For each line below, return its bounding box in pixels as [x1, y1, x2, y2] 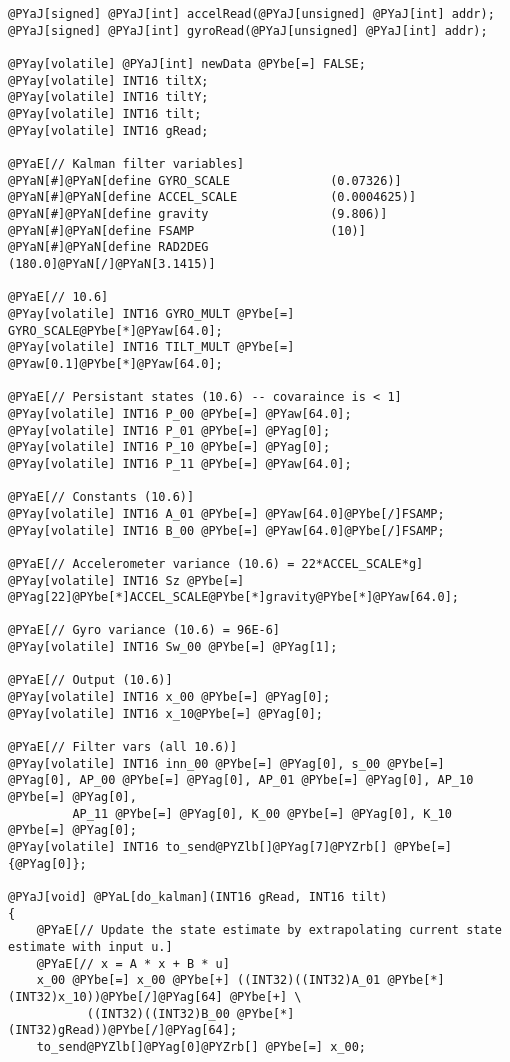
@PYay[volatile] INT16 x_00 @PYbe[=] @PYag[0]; [8, 690, 331, 705]
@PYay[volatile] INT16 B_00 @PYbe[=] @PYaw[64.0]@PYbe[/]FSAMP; [8, 523, 445, 538]
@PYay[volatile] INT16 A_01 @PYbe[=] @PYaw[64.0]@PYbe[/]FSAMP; [8, 506, 445, 521]
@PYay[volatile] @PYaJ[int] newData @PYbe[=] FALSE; [8, 57, 366, 72]
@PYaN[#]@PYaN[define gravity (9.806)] [8, 207, 388, 222]
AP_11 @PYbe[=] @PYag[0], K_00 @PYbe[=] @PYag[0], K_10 [72, 806, 452, 821]
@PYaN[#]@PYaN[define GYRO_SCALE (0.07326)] [8, 173, 402, 188]
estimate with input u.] [8, 939, 173, 954]
